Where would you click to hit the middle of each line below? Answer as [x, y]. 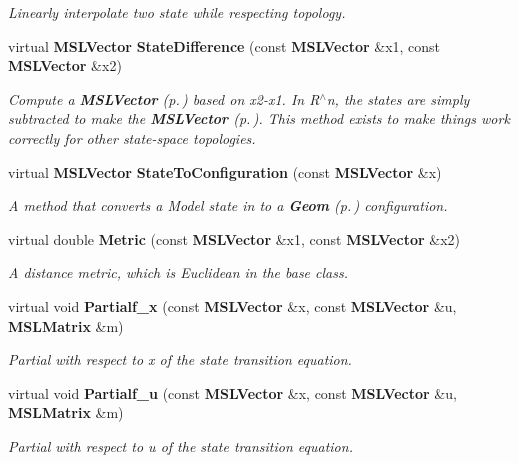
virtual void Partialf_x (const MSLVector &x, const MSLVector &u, [232, 305]
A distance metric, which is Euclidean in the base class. [178, 272]
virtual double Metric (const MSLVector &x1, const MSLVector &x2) [234, 238]
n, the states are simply [398, 98]
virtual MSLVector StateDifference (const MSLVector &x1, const [224, 45]
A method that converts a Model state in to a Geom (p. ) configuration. [228, 205]
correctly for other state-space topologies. [132, 137]
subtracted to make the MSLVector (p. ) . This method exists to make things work [259, 118]
